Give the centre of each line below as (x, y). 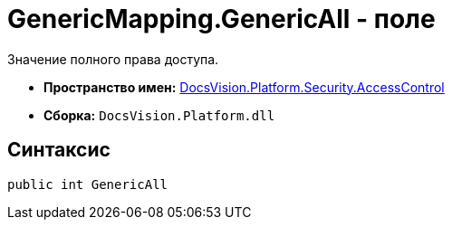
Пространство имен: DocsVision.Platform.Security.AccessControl (244, 87)
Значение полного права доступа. (113, 59)
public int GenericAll (88, 184)
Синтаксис (59, 150)
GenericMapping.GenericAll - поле (221, 19)
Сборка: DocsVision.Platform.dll (159, 115)
